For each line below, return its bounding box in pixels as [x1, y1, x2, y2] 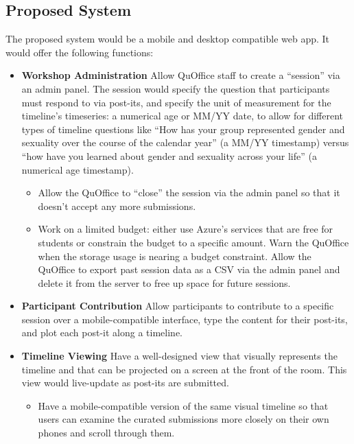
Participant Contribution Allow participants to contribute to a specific [21, 299, 334, 313]
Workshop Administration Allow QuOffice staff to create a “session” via [21, 68, 340, 82]
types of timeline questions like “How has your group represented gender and [21, 121, 345, 136]
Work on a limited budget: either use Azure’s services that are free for [38, 222, 333, 236]
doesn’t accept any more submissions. [38, 198, 196, 213]
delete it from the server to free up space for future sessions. [38, 275, 291, 290]
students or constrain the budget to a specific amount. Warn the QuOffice [38, 235, 349, 249]
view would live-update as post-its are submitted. [21, 375, 229, 390]
